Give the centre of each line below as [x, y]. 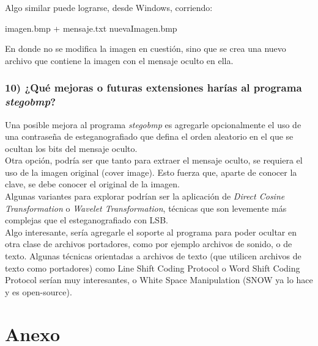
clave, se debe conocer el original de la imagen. [92, 184]
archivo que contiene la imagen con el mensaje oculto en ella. [119, 60]
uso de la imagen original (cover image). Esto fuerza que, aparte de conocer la [151, 172]
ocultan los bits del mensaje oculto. [71, 148]
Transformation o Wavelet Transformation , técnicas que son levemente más [146, 208]
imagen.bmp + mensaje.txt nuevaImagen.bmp [91, 28]
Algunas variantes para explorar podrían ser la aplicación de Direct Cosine [145, 196]
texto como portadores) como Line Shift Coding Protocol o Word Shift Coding [153, 268]
